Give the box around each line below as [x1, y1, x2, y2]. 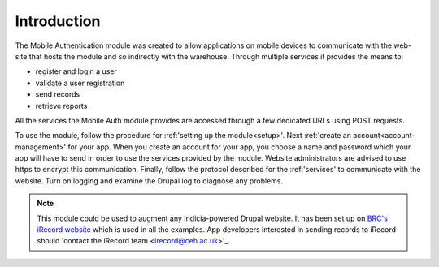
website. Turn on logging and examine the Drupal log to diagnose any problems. [15, 175, 284, 186]
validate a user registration [35, 78, 125, 88]
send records [35, 89, 80, 99]
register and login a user [35, 67, 117, 76]
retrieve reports [35, 101, 88, 110]
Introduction [15, 12, 101, 30]
